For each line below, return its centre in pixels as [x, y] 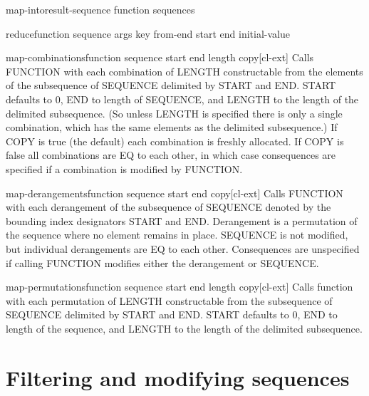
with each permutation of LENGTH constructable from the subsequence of [169, 300]
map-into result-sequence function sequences [100, 9]
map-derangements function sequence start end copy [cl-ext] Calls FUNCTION [175, 193]
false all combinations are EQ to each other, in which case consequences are [171, 155]
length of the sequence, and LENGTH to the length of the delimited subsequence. [184, 328]
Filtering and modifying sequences [178, 377]
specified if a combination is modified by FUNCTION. [124, 168]
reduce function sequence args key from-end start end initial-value [148, 33]
